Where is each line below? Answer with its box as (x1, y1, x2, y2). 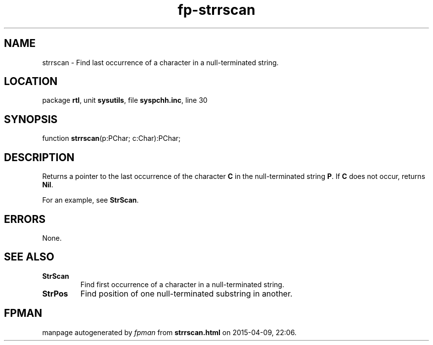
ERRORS (4, 213, 46, 225)
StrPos (42, 288, 68, 299)
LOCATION (4, 75, 58, 88)
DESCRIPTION (4, 151, 75, 164)
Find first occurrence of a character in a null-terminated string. (80, 280, 284, 289)
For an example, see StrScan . (42, 196, 139, 205)
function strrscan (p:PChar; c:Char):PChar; (42, 134, 181, 143)
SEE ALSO (4, 251, 54, 263)
